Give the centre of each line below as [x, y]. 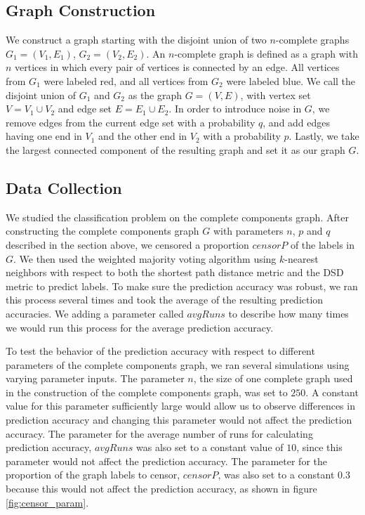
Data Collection [64, 187]
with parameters [248, 231]
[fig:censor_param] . [47, 502]
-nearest [301, 258]
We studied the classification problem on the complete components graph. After [177, 217]
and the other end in [143, 136]
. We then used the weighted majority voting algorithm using [145, 258]
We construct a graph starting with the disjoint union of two [136, 40]
